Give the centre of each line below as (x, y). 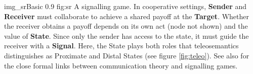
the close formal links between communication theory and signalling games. (121, 65)
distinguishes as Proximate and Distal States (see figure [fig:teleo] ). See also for (127, 55)
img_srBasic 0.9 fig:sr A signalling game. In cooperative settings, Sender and (125, 6)
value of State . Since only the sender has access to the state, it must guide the (126, 35)
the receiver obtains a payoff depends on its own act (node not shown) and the (126, 26)
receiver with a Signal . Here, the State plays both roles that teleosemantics (121, 46)
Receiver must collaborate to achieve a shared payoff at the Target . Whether (127, 16)
